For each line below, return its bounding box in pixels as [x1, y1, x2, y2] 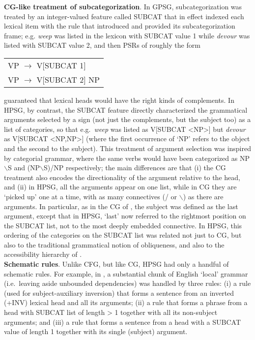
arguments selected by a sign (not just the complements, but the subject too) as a [4, 114, 251, 124]
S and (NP [7, 162, 40, 173]
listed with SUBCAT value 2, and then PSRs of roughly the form [4, 40, 200, 50]
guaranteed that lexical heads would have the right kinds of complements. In [4, 94, 234, 105]
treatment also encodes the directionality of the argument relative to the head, [4, 172, 240, 182]
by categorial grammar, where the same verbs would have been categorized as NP [4, 153, 250, 163]
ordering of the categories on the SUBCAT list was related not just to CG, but [4, 230, 242, 240]
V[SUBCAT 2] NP [36, 73, 100, 85]
